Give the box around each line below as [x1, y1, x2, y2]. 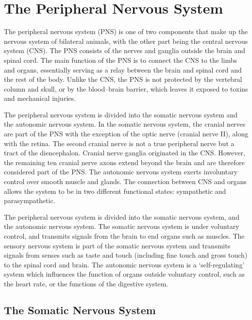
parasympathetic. [4, 195, 55, 206]
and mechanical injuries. [4, 93, 76, 103]
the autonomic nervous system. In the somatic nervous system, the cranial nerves [4, 119, 246, 129]
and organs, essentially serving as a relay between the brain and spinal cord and [4, 64, 242, 75]
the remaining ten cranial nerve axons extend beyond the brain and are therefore [4, 157, 245, 167]
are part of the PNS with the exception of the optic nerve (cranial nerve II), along [4, 129, 249, 139]
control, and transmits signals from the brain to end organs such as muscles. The [4, 231, 245, 241]
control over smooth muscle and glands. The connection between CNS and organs [4, 176, 247, 187]
